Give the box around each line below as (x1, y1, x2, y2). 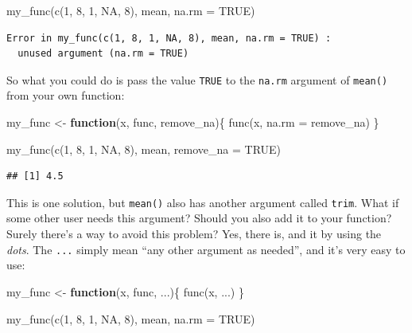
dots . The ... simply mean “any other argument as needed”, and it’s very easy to (6, 241, 406, 257)
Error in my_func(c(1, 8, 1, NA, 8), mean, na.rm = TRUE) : (6, 32, 332, 44)
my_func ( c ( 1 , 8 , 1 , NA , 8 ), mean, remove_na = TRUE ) (6, 140, 282, 157)
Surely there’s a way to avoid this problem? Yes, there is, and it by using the (6, 225, 382, 242)
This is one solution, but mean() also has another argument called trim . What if (6, 194, 399, 210)
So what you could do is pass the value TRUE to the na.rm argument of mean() (6, 71, 388, 88)
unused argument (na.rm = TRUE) (17, 48, 189, 60)
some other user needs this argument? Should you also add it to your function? (6, 210, 392, 226)
